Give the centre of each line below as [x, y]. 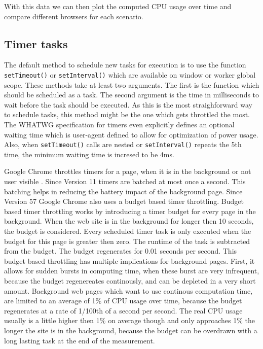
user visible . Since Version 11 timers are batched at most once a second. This [125, 181]
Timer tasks [36, 43]
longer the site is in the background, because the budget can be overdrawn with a [131, 330]
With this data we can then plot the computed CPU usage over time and [118, 6]
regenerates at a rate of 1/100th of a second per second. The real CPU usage [123, 310]
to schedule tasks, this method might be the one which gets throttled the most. [127, 114]
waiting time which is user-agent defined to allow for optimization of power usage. [131, 134]
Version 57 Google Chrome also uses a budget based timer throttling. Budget [124, 201]
